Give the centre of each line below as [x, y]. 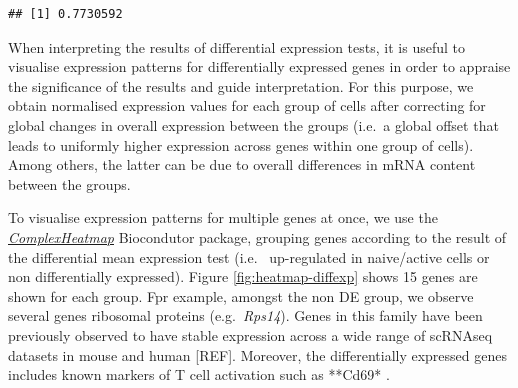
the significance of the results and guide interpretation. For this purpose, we [241, 85]
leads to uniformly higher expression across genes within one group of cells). [241, 144]
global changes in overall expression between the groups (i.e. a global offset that [253, 124]
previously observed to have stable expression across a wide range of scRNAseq [250, 334]
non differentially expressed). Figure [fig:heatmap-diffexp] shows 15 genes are [243, 276]
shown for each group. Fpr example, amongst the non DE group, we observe [241, 295]
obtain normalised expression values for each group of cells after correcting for [247, 105]
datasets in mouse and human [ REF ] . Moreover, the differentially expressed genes [257, 354]
